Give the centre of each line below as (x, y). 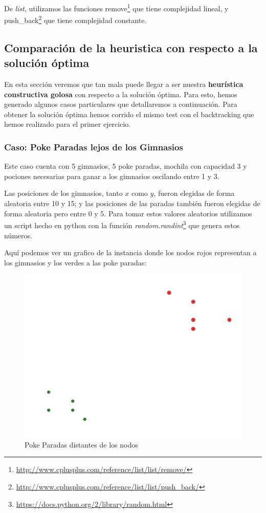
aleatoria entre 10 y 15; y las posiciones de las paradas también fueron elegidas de (132, 203)
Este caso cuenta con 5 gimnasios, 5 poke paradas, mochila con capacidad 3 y (126, 166)
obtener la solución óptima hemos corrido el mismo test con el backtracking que (129, 114)
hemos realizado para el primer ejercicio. (68, 124)
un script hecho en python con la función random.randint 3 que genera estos (122, 224)
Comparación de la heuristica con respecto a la (131, 47)
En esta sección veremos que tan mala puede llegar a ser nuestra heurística (124, 84)
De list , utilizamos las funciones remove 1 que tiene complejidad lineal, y (116, 7)
